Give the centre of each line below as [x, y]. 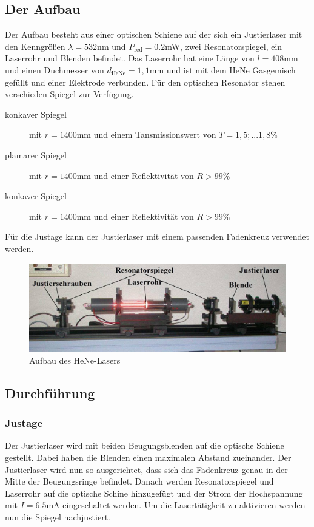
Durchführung [50, 393]
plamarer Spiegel [36, 155]
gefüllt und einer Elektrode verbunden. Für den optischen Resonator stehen [145, 82]
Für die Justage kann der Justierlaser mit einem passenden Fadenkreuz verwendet [157, 236]
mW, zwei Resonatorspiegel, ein [224, 46]
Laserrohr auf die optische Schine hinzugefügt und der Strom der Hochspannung [154, 493]
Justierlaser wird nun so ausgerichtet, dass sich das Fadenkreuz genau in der [146, 469]
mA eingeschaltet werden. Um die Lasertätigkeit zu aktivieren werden [176, 505]
